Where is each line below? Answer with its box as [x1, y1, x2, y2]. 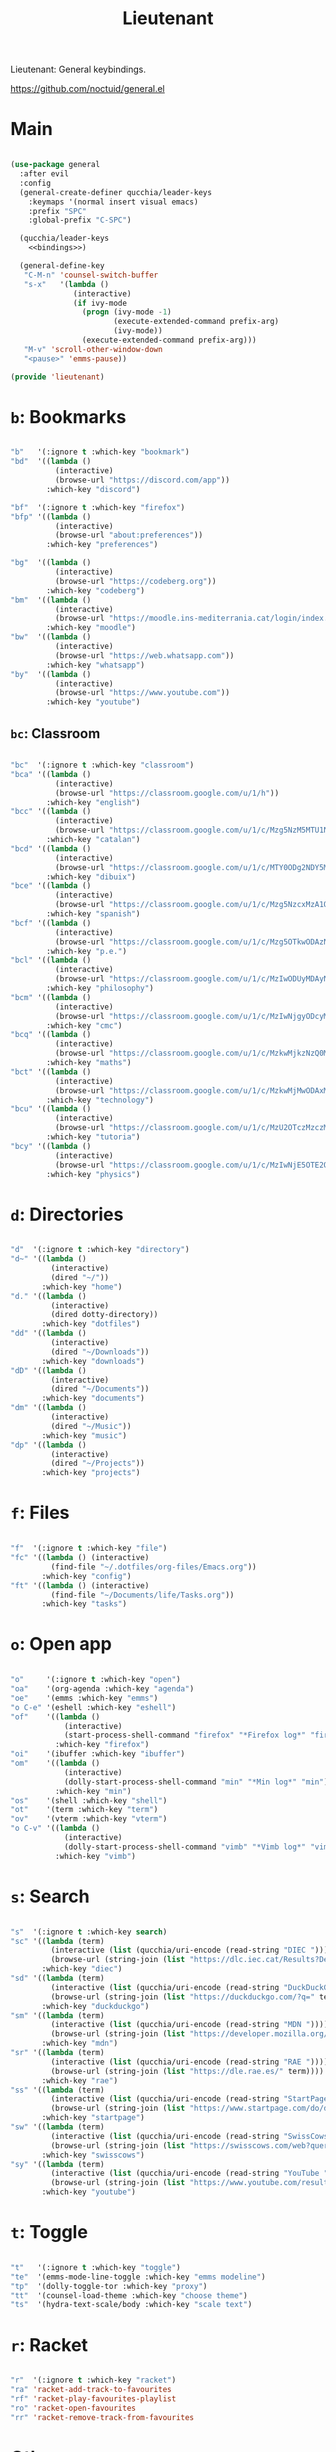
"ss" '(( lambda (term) [10, 2085, 105, 2095]
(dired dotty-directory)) [50, 1310, 159, 1320]
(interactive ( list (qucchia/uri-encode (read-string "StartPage [50, 2094, 329, 2104]
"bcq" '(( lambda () [10, 1030, 92, 1040]
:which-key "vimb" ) [54, 1851, 137, 1861]
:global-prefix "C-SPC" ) [28, 215, 132, 226]
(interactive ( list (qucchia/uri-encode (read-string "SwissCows [50, 2131, 329, 2141]
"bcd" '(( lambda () [10, 843, 92, 854]
